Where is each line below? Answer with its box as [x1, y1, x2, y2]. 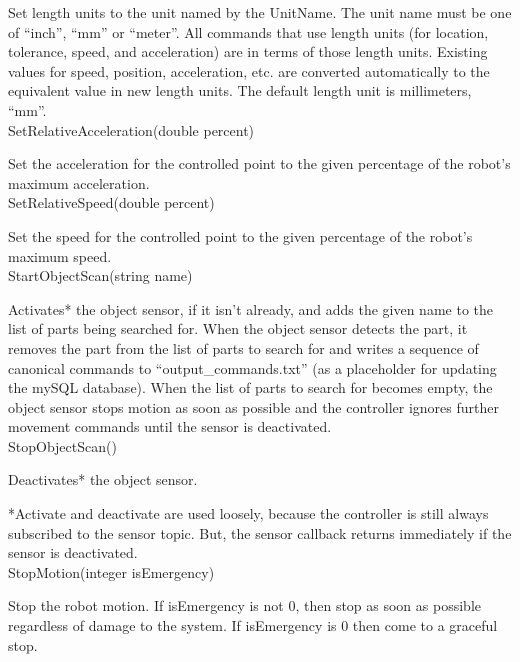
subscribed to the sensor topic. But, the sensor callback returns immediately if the [8, 522, 512, 543]
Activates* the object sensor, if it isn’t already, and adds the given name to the [8, 298, 494, 319]
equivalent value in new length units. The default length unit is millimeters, [8, 80, 472, 101]
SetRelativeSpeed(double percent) [8, 192, 215, 213]
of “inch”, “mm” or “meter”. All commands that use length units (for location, [8, 21, 489, 42]
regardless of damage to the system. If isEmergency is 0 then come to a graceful [8, 615, 498, 636]
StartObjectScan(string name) [8, 265, 193, 286]
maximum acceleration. [8, 172, 150, 193]
